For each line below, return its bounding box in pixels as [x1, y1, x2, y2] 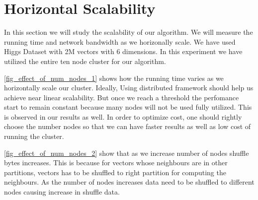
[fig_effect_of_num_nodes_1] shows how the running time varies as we [4, 72, 224, 83]
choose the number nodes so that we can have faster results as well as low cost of [4, 121, 251, 132]
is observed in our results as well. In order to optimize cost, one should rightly [4, 111, 242, 122]
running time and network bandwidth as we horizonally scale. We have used [4, 36, 236, 47]
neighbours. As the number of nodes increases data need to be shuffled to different [4, 177, 255, 187]
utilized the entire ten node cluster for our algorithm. [4, 56, 166, 66]
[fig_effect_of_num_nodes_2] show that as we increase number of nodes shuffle [4, 147, 249, 158]
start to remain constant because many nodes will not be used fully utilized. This [4, 102, 252, 112]
